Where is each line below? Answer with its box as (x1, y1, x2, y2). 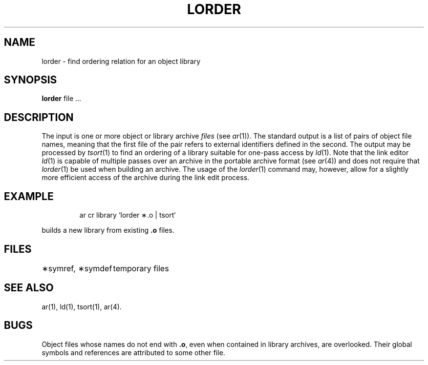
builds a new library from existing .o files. (42, 226, 174, 235)
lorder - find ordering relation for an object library (42, 57, 200, 65)
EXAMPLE (4, 190, 54, 203)
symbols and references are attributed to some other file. (42, 348, 225, 357)
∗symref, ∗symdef (42, 263, 112, 273)
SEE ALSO (4, 282, 54, 294)
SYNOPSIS (4, 74, 57, 86)
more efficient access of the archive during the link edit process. (42, 173, 250, 182)
